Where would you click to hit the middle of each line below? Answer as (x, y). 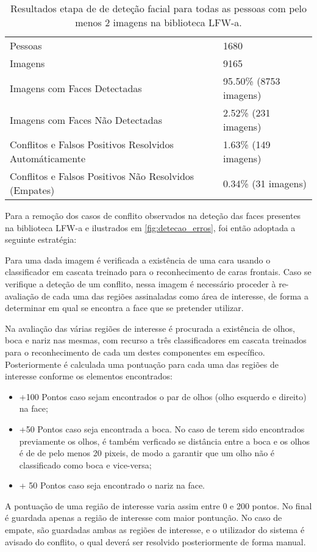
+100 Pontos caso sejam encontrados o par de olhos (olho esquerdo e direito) (163, 396)
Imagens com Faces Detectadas (76, 88)
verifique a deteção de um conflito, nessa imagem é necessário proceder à (141, 283)
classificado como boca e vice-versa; (85, 464)
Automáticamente (48, 158)
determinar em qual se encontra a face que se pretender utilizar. (124, 308)
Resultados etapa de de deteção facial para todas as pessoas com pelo (158, 8)
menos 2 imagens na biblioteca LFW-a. (158, 22)
